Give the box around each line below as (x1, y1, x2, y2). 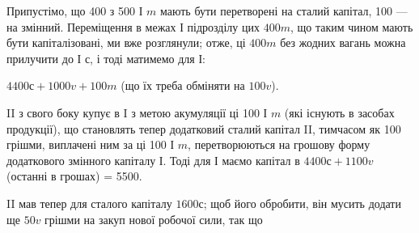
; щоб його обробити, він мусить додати (203, 194, 401, 211)
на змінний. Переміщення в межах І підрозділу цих (6, 18, 260, 35)
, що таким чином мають (290, 18, 413, 35)
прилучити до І (6, 49, 82, 66)
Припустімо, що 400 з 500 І (6, 2, 143, 19)
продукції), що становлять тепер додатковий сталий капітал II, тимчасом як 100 (6, 120, 401, 137)
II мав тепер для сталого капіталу (6, 194, 172, 211)
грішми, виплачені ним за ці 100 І (6, 136, 175, 153)
